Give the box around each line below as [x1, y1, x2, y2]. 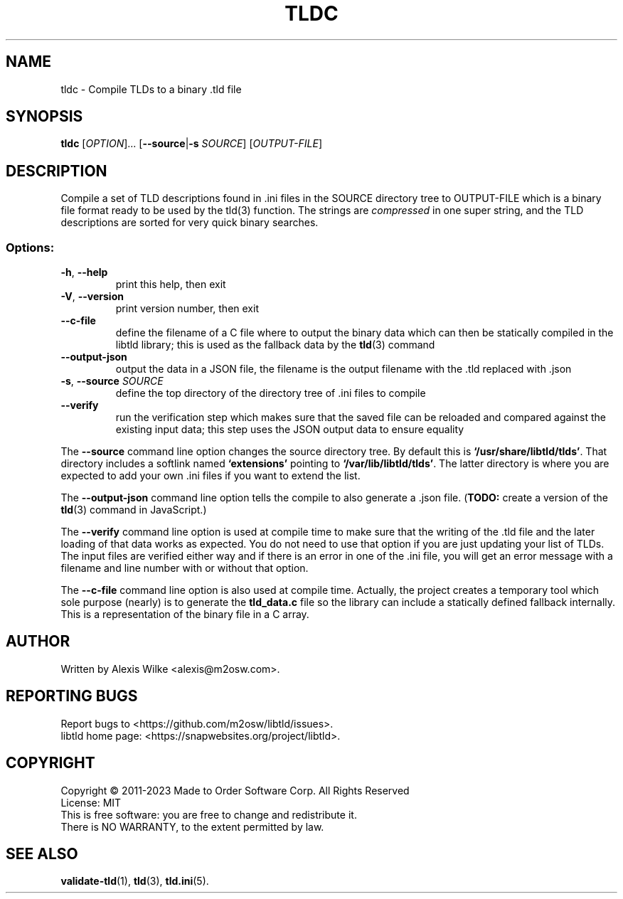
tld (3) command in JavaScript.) [60, 504, 207, 516]
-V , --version [60, 290, 124, 303]
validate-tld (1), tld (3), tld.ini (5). [60, 875, 209, 888]
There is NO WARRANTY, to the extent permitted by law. [60, 820, 324, 833]
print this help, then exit [115, 278, 226, 291]
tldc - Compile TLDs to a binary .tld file [60, 83, 242, 95]
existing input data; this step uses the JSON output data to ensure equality [115, 423, 464, 436]
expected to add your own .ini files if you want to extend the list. [60, 469, 361, 482]
